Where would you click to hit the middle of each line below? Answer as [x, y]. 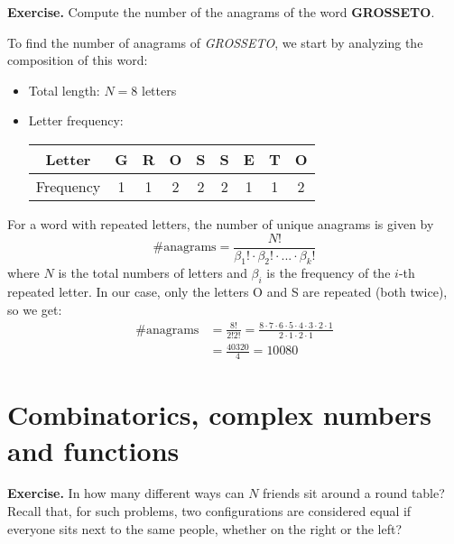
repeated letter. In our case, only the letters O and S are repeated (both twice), [227, 292]
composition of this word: [78, 60]
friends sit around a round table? [354, 493]
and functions [93, 450]
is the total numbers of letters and [153, 273]
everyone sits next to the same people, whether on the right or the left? [205, 528]
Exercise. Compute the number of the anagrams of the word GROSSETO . [221, 12]
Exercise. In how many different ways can [126, 493]
